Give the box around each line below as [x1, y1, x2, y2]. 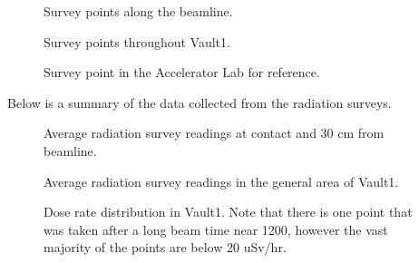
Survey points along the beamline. [44, 2, 233, 20]
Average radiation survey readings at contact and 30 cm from [44, 123, 385, 142]
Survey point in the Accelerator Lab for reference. [44, 63, 320, 82]
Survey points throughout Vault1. [44, 32, 230, 51]
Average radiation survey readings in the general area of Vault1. [44, 171, 399, 190]
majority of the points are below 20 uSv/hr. [44, 238, 287, 257]
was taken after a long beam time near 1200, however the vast [44, 219, 388, 239]
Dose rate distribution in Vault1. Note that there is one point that [44, 202, 413, 221]
